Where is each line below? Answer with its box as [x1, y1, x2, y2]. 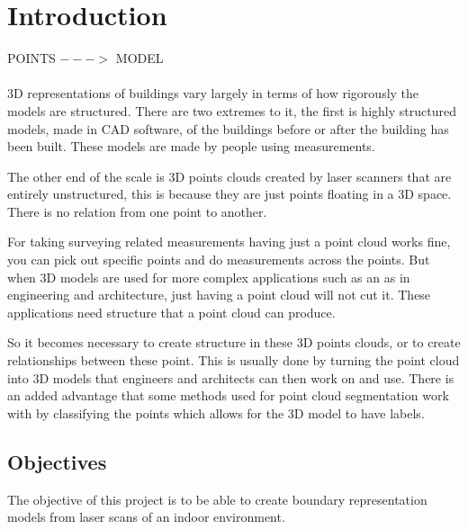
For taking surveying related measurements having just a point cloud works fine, [7, 232, 451, 251]
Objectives [7, 447, 107, 475]
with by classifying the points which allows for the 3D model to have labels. [7, 403, 425, 422]
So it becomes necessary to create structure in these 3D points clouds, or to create [7, 333, 461, 352]
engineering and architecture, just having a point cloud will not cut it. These [7, 285, 431, 304]
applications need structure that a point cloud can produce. [7, 302, 336, 321]
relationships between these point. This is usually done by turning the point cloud [7, 351, 460, 370]
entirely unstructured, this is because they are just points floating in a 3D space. [7, 184, 452, 203]
